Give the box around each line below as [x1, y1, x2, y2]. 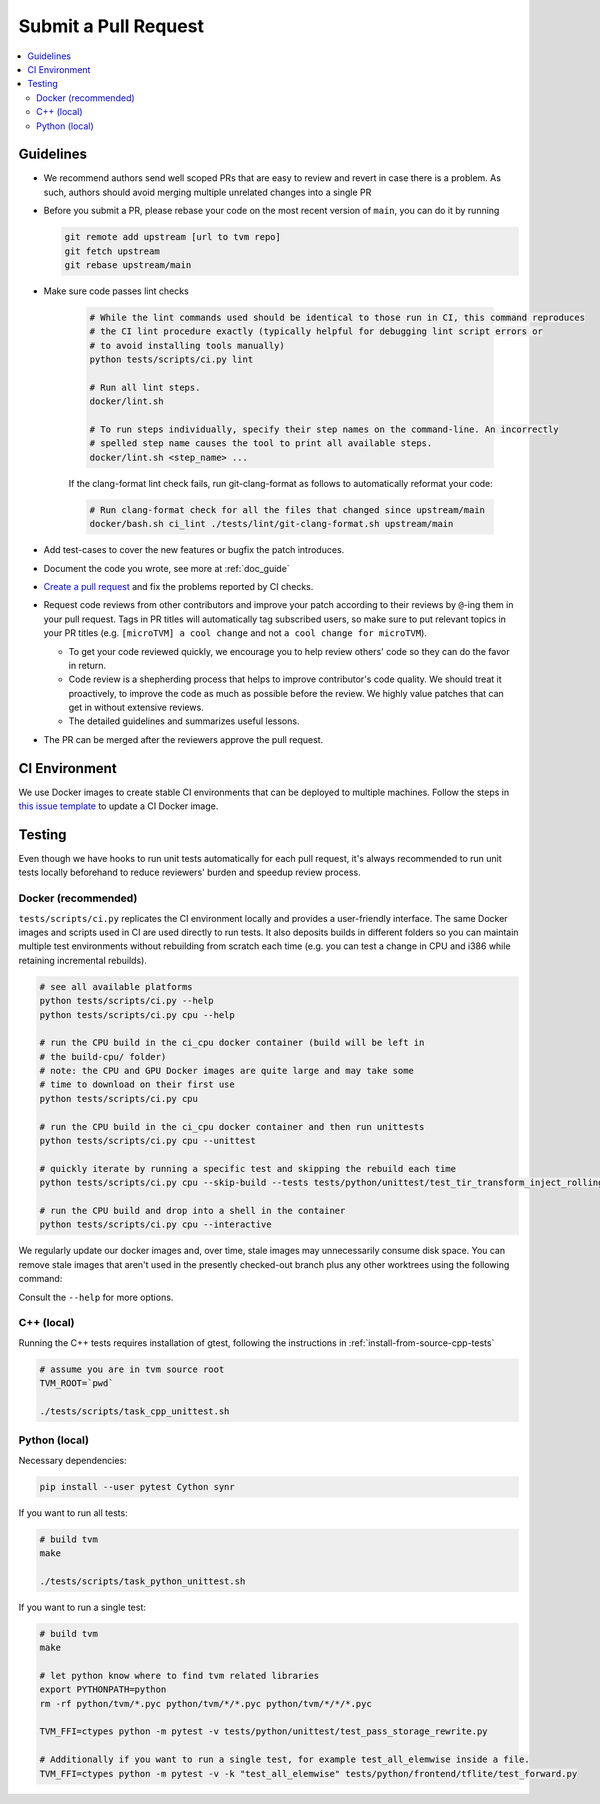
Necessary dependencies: [18, 1454, 127, 1466]
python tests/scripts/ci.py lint [89, 354, 254, 365]
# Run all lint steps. [89, 381, 201, 393]
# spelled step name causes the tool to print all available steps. [89, 438, 433, 449]
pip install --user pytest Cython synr [39, 1481, 235, 1492]
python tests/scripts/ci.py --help [39, 995, 214, 1007]
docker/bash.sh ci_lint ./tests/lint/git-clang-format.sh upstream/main [89, 518, 454, 530]
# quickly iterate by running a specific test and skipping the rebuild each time [39, 1163, 457, 1174]
